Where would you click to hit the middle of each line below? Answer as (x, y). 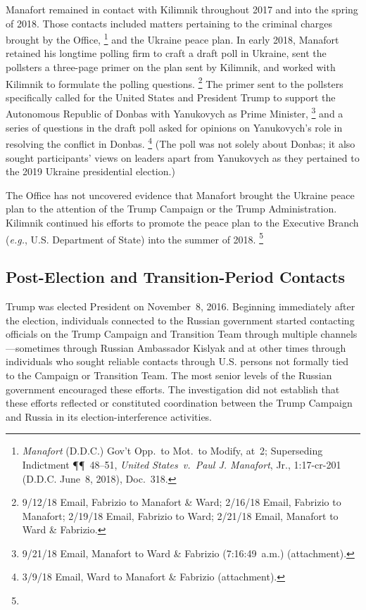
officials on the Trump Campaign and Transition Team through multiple (162, 334)
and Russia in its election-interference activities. (109, 416)
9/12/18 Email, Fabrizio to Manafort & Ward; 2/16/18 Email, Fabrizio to (182, 502)
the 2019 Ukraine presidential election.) (90, 171)
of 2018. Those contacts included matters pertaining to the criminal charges (169, 23)
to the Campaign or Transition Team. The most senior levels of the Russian (169, 375)
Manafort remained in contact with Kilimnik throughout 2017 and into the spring (182, 9)
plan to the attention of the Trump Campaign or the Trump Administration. (171, 209)
